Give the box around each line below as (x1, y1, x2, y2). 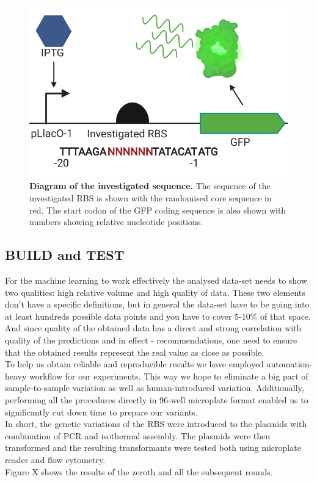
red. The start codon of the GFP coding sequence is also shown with (29, 203, 286, 216)
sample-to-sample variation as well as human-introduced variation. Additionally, (5, 381, 304, 394)
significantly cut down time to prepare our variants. (5, 405, 198, 418)
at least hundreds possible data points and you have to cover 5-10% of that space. (5, 309, 312, 322)
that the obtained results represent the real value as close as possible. (5, 345, 264, 358)
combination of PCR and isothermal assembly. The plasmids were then (5, 429, 271, 442)
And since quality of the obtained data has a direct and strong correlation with (5, 322, 302, 334)
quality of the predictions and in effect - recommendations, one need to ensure (5, 334, 297, 346)
